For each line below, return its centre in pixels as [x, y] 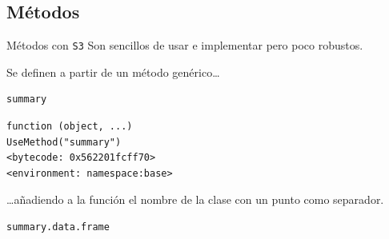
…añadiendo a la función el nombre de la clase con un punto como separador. [195, 199]
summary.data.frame [58, 227]
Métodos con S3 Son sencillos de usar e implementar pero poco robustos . [185, 45]
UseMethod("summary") [64, 142]
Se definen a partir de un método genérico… [113, 72]
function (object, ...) [70, 127]
